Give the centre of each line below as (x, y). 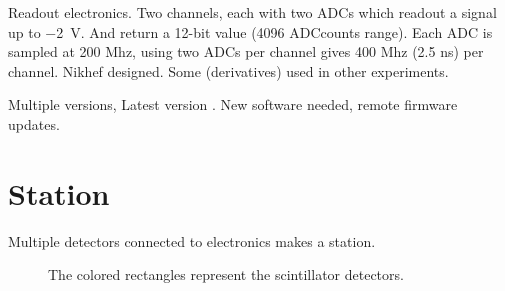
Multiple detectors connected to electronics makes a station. (192, 240)
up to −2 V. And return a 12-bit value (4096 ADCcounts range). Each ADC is (250, 31)
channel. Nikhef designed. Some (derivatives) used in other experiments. (228, 70)
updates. (34, 123)
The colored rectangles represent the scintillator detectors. (226, 274)
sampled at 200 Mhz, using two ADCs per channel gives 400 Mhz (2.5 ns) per (246, 51)
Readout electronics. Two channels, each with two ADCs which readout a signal (252, 12)
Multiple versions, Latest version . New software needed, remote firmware (233, 104)
